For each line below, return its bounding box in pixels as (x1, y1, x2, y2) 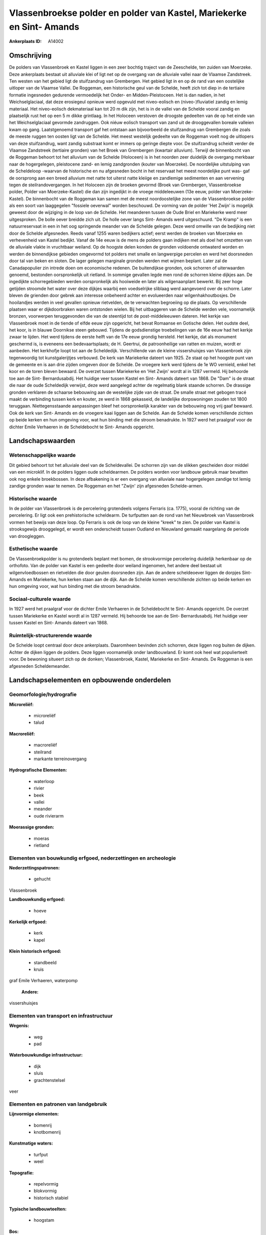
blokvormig (33, 1188, 57, 1194)
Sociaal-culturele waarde (9, 596, 71, 603)
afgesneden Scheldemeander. (9, 663, 70, 669)
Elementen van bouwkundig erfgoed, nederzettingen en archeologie (9, 855, 176, 862)
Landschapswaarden (9, 437, 75, 445)
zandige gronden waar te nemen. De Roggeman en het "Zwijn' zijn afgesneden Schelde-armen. (9, 483, 203, 489)
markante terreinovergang (33, 756, 87, 762)
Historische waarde (9, 495, 57, 502)
